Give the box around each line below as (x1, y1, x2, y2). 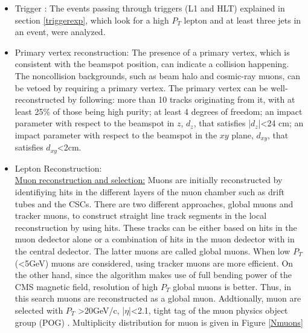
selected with (14, 303, 63, 316)
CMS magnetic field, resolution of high (14, 280, 158, 293)
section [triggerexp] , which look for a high (14, 13, 169, 26)
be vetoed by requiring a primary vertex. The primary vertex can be (14, 81, 268, 94)
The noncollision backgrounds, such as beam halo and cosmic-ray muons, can (14, 69, 301, 82)
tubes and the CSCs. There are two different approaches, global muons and (14, 197, 294, 210)
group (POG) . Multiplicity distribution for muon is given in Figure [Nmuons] (14, 315, 303, 328)
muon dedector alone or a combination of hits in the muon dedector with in (14, 233, 295, 245)
